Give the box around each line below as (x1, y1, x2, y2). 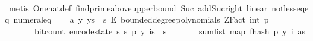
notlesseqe (271, 1, 309, 14)
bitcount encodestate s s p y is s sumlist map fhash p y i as (34, 24, 306, 37)
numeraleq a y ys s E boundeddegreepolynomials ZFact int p (13, 13, 269, 26)
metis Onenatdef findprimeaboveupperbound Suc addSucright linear (8, 1, 268, 14)
